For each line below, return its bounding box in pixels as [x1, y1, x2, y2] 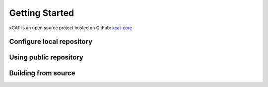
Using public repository [9, 53, 84, 62]
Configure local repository [9, 38, 93, 46]
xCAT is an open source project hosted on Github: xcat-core [9, 25, 133, 31]
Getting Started [9, 7, 74, 18]
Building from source [9, 69, 75, 78]
